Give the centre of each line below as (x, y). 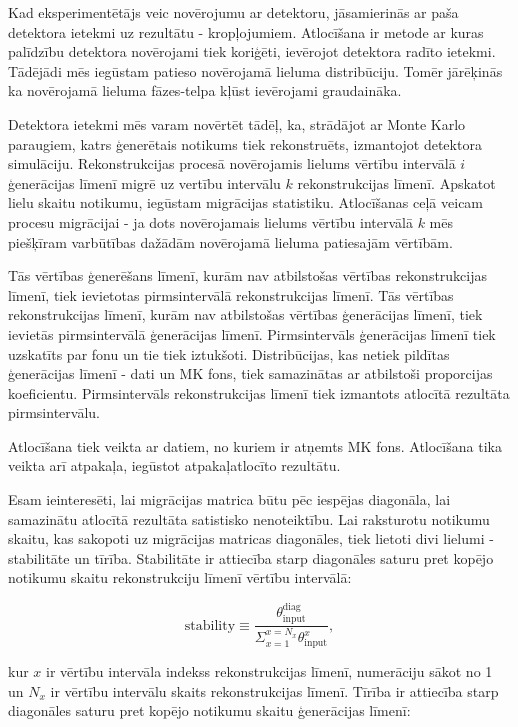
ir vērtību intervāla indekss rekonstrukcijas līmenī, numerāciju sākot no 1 (269, 671)
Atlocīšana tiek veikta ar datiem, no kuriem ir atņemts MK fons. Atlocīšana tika (255, 445)
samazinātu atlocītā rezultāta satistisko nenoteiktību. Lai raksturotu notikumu (249, 518)
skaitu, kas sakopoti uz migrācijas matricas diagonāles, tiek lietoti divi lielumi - (251, 538)
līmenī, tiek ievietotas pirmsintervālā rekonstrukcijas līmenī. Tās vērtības (231, 294)
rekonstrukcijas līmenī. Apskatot (396, 182)
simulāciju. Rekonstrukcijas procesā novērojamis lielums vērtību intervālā (232, 163)
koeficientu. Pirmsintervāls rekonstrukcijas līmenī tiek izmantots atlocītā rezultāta (259, 392)
